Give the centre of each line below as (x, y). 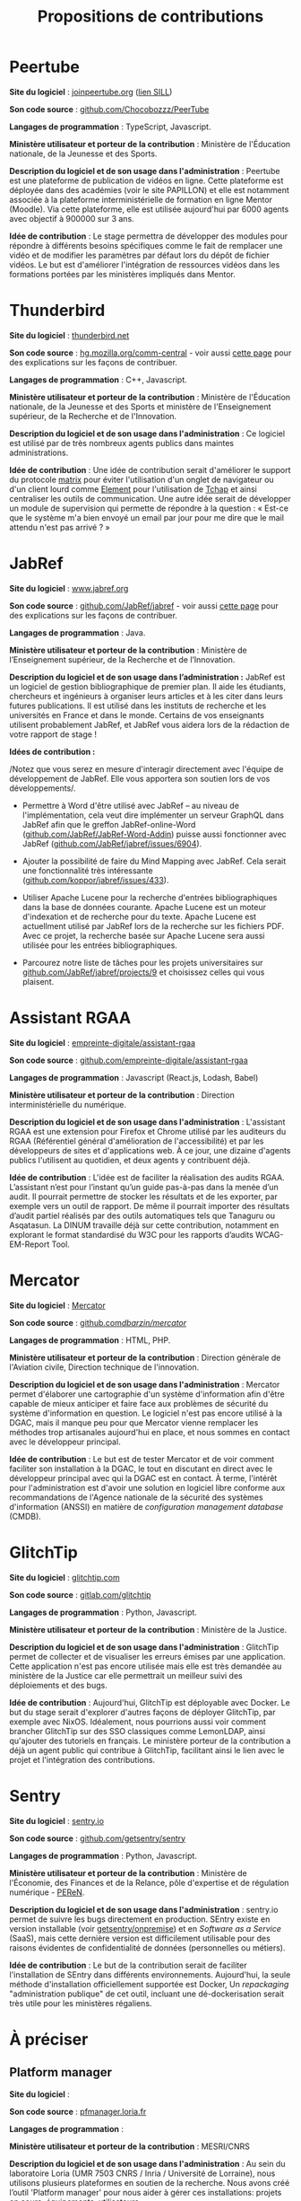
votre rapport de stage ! (53, 734)
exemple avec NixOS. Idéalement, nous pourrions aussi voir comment (138, 1722)
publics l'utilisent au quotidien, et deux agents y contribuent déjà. (130, 1160)
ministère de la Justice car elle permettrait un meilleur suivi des (126, 1675)
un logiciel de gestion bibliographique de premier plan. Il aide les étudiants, (148, 686)
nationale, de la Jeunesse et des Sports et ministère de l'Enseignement (140, 407)
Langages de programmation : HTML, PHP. (90, 1340)
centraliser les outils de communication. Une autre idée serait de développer (150, 498)
